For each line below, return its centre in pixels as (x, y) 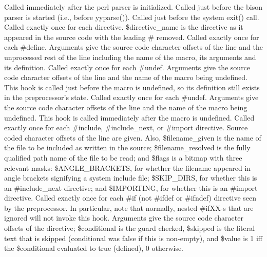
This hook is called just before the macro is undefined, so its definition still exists (132, 87)
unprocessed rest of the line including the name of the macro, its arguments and (130, 57)
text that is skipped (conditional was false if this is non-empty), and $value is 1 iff (133, 238)
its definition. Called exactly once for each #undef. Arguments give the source (127, 67)
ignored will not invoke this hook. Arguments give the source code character (124, 218)
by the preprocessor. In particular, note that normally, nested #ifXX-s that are (129, 207)
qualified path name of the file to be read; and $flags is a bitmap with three (123, 157)
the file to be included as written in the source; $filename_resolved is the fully (127, 147)
